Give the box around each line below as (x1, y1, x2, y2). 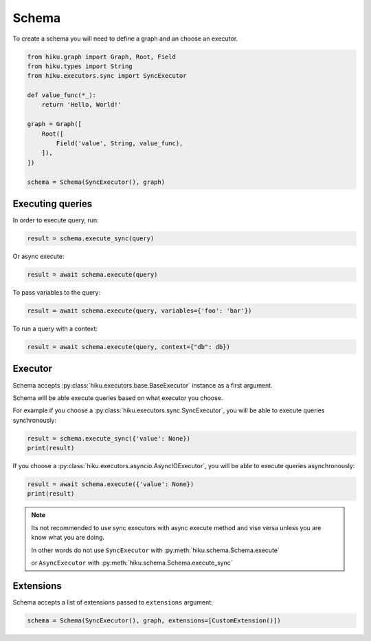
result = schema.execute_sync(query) (27, 235, 155, 242)
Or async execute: (12, 252, 65, 261)
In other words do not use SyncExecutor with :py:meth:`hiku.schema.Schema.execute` (31, 546, 280, 554)
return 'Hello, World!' (41, 101, 122, 109)
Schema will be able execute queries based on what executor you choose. (12, 393, 223, 402)
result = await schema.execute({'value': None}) (27, 481, 194, 488)
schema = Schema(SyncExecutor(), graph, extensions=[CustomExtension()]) (27, 616, 281, 624)
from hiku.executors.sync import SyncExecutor (27, 72, 187, 80)
